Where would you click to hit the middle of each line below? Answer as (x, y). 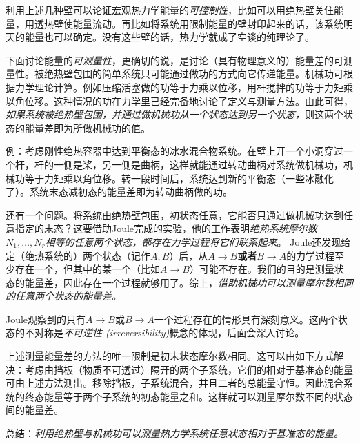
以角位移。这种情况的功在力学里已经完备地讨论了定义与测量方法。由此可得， (179, 100)
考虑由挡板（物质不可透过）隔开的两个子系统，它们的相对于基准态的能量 (189, 369)
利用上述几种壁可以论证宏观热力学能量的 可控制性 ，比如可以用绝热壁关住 (170, 10)
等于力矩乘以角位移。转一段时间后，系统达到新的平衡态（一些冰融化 (179, 178)
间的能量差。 (34, 410)
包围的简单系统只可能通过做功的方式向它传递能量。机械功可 (208, 74)
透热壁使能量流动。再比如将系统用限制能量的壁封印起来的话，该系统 (189, 23)
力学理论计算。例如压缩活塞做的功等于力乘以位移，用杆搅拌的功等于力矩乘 (184, 87)
